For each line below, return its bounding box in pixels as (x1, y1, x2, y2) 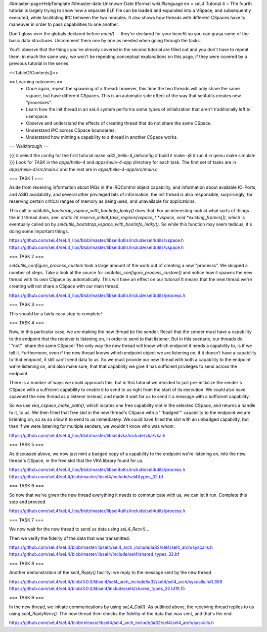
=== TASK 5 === (9, 442, 44, 448)
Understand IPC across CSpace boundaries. (26, 127, 116, 133)
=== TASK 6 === (9, 483, 44, 489)
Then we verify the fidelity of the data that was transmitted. (9, 535, 131, 541)
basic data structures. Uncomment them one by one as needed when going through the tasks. (9, 37, 201, 43)
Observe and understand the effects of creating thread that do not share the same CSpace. (26, 120, 212, 126)
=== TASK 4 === (9, 320, 44, 326)
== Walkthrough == (9, 143, 49, 149)
